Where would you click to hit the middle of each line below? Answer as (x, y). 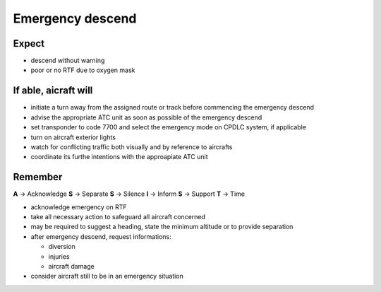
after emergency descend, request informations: (101, 236)
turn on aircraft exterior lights (73, 137)
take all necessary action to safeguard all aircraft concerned (118, 217)
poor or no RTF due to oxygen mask (83, 70)
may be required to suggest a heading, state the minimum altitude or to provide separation (162, 227)
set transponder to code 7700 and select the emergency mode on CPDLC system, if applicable (169, 127)
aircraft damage (71, 266)
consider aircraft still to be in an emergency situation (107, 276)
